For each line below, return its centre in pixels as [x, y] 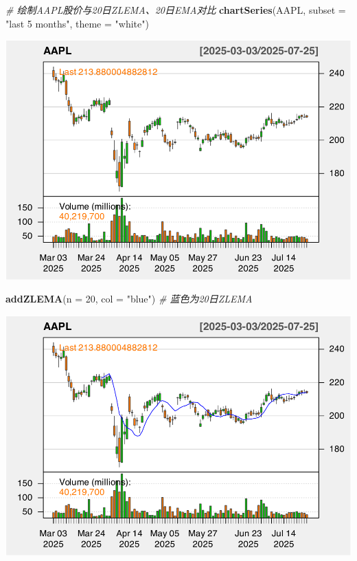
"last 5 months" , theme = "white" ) [77, 23]
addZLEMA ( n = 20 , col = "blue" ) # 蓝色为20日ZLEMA [129, 299]
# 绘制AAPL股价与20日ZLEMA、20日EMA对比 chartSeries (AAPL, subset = [176, 10]
